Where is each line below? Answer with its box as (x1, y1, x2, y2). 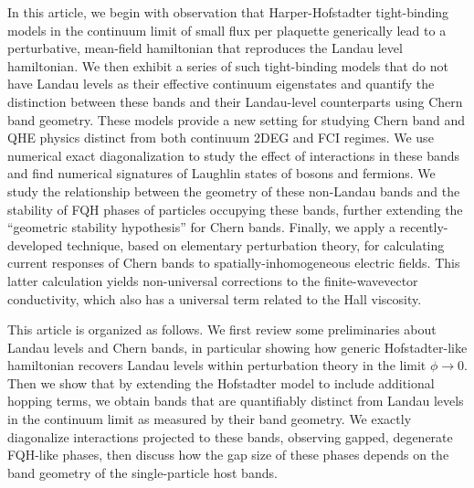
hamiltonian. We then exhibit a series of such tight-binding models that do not (7, 56, 448, 75)
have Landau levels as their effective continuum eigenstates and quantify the (7, 74, 435, 93)
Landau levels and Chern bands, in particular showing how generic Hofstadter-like (7, 337, 468, 356)
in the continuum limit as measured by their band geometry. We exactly (7, 409, 412, 429)
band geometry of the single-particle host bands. (7, 462, 278, 482)
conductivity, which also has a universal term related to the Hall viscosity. (7, 289, 422, 308)
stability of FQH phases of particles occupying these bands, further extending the (7, 199, 463, 218)
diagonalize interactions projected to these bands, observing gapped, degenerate (7, 427, 453, 446)
